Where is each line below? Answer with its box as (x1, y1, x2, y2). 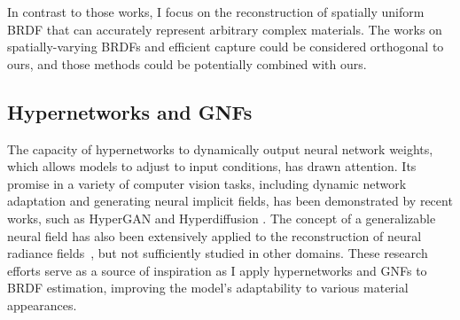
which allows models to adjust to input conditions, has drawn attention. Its (7, 157, 417, 176)
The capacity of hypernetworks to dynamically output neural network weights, (7, 139, 433, 158)
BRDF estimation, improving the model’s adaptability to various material (7, 278, 409, 297)
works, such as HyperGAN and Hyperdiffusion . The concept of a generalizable (7, 208, 436, 227)
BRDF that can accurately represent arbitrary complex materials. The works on (7, 20, 442, 38)
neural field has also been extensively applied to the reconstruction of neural (7, 226, 422, 245)
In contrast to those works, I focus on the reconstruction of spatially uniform (7, 3, 425, 20)
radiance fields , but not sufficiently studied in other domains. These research (7, 244, 428, 262)
